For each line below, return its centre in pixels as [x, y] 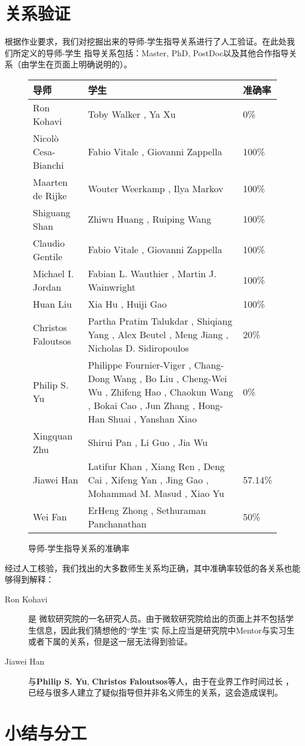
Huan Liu [52, 304]
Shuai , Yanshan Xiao [152, 418]
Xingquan [53, 435]
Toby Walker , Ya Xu [132, 114]
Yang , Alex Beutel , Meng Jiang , [158, 334]
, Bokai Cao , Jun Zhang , [141, 405]
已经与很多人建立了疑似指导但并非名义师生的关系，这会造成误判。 [155, 692]
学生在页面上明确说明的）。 [80, 64]
